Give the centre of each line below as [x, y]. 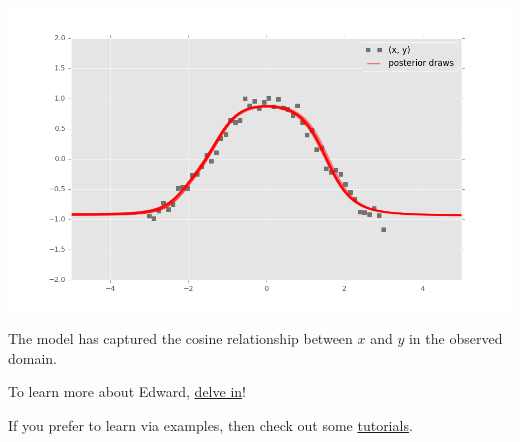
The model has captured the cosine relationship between [180, 337]
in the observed [455, 337]
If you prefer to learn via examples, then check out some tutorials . [210, 424]
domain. [33, 357]
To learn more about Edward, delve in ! [127, 391]
